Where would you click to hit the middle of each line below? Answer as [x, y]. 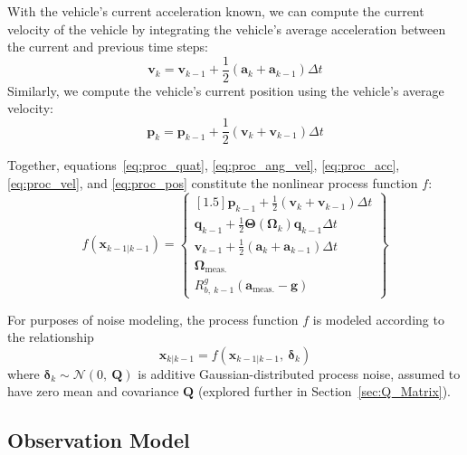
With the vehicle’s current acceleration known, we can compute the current [216, 11]
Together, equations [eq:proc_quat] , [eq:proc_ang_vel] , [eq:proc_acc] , [204, 165]
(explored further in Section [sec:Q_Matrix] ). [324, 391]
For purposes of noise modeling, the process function [153, 319]
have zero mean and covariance [93, 391]
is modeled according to [378, 319]
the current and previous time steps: [108, 47]
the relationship [51, 337]
